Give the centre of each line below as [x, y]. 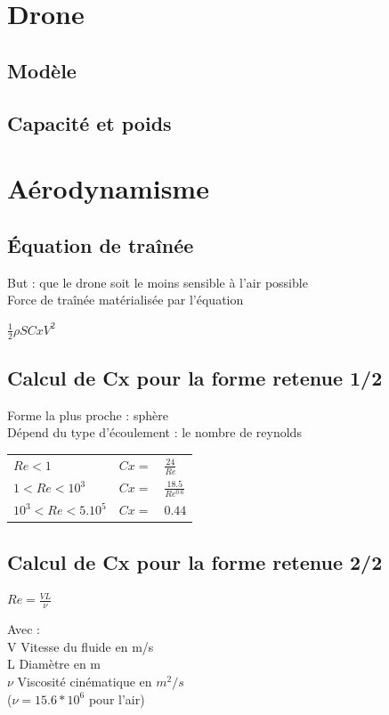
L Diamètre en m [54, 664]
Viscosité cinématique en [85, 682]
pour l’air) [117, 699]
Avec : [24, 629]
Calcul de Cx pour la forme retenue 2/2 [195, 561]
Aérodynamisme [108, 188]
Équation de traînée [101, 244]
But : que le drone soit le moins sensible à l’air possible [158, 282]
